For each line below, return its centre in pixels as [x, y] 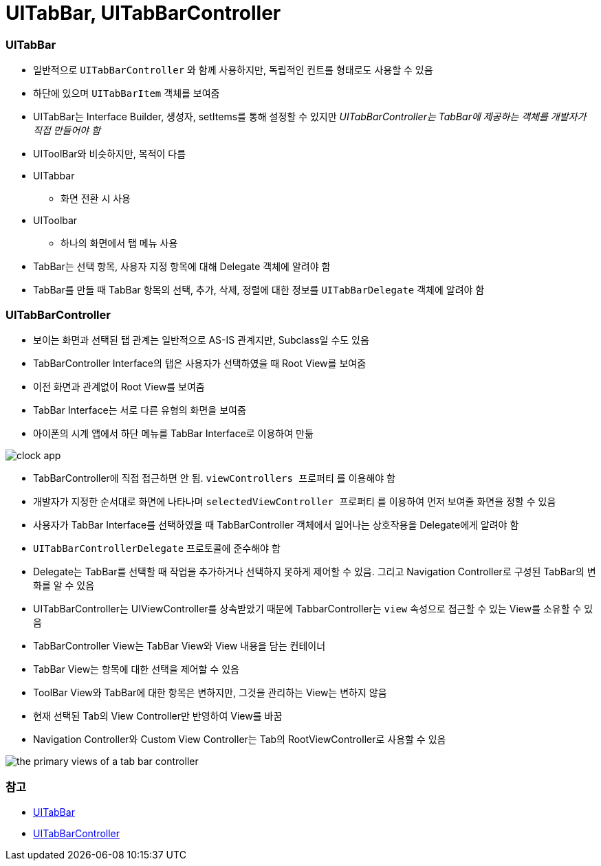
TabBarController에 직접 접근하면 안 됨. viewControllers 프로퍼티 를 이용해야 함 [214, 478]
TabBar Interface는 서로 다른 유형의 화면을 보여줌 [140, 410]
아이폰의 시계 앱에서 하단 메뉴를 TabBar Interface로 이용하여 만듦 [173, 433]
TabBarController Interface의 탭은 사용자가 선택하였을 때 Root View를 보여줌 [200, 363]
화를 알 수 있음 [64, 585]
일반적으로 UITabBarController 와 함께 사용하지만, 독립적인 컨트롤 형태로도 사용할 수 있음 [233, 70]
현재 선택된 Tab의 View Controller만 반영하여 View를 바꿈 [158, 715]
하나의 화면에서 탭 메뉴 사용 [119, 243]
